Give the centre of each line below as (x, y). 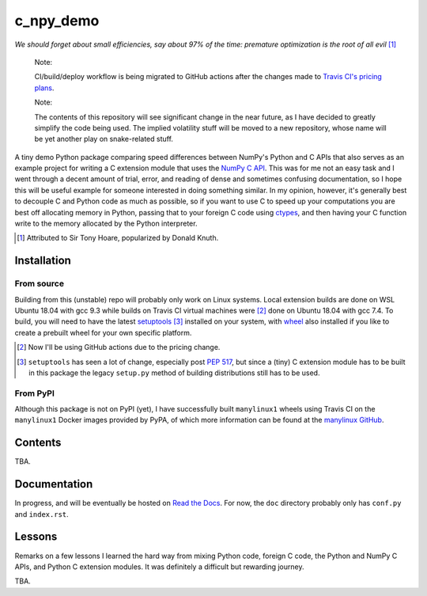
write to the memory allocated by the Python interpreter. (106, 224)
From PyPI (35, 393)
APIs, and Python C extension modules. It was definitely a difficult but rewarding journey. (159, 567)
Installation (43, 261)
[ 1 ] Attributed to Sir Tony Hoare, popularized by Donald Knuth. (118, 238)
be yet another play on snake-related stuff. (104, 139)
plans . (44, 88)
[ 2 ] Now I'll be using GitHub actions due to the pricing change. (119, 347)
